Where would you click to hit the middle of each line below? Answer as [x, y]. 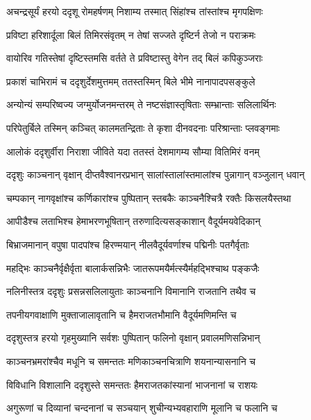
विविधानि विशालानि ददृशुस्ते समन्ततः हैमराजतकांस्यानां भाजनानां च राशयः [132, 384]
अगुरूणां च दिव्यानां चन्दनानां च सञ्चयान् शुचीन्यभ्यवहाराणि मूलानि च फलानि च [142, 408]
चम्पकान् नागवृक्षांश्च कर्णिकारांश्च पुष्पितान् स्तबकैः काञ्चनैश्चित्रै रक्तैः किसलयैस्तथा [149, 198]
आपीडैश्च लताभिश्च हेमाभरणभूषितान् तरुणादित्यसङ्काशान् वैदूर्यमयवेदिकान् [134, 221]
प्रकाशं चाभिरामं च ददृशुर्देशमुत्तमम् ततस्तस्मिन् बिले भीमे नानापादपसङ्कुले [131, 81]
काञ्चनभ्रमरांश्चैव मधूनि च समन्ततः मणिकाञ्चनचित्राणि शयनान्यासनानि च [131, 361]
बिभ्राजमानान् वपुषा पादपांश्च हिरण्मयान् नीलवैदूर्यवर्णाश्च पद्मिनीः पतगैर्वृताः [128, 244]
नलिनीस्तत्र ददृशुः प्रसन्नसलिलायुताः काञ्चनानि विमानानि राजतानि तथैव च [131, 291]
